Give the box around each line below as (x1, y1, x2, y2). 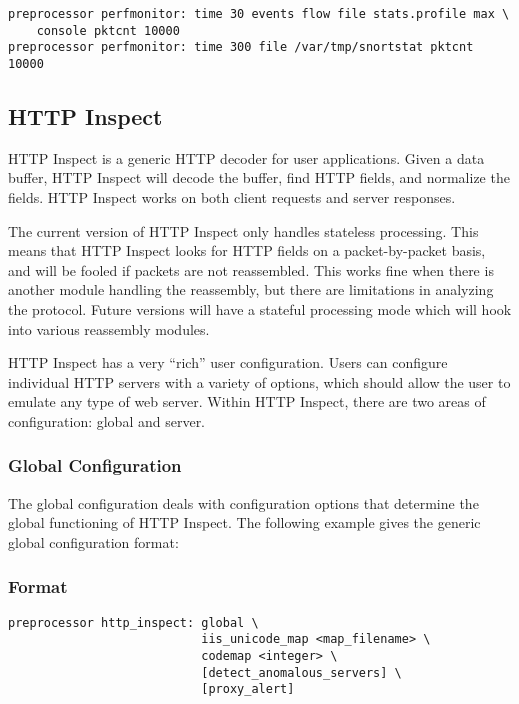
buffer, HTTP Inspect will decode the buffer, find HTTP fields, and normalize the (8, 167, 510, 188)
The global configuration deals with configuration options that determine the (8, 492, 479, 513)
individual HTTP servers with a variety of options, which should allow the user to (8, 371, 511, 392)
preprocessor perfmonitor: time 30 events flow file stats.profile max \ (8, 7, 510, 21)
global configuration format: (8, 531, 179, 552)
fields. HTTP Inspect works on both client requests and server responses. (8, 187, 456, 208)
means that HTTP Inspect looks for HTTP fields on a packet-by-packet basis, (8, 240, 486, 261)
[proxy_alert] (201, 682, 295, 697)
